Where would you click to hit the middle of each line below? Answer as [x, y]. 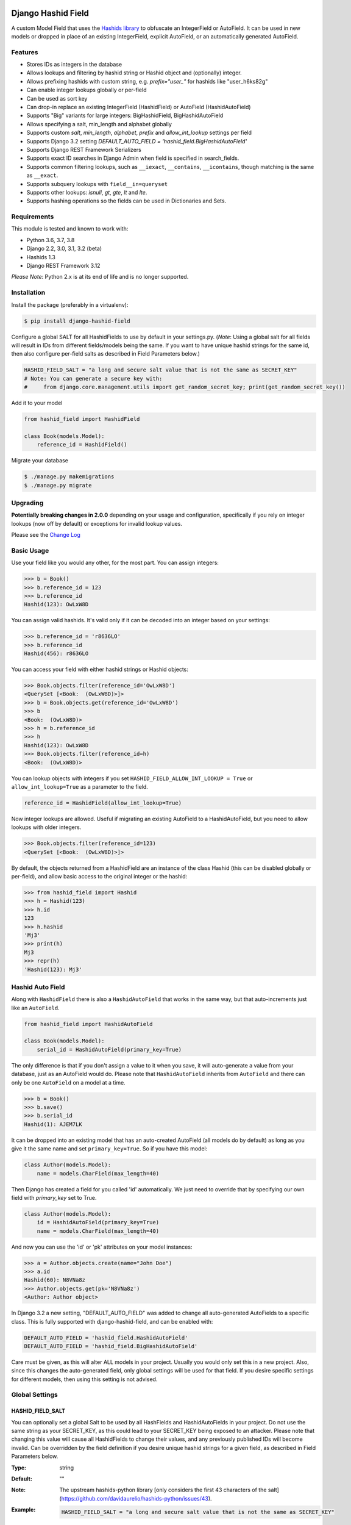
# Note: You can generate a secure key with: [93, 379]
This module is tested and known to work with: [70, 229]
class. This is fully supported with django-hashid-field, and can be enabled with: [112, 1321]
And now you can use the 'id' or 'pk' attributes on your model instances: [102, 1247]
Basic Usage [30, 550]
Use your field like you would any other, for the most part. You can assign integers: [115, 563]
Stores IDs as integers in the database [74, 65]
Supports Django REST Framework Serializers [84, 149]
